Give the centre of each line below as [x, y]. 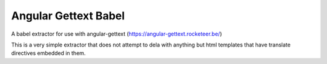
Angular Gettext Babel [68, 16]
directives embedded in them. [48, 53]
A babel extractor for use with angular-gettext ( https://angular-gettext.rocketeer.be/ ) [117, 34]
